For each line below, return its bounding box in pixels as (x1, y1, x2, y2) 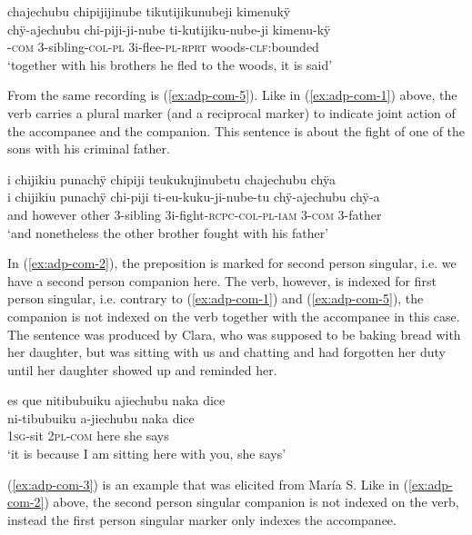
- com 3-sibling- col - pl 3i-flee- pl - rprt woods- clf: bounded (7, 37, 319, 56)
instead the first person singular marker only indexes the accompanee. (7, 510, 397, 529)
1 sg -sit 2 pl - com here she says (7, 426, 169, 445)
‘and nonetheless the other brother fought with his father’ (7, 223, 329, 242)
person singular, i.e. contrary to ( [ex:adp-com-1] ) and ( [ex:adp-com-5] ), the (7, 289, 424, 308)
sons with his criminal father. (7, 139, 170, 158)
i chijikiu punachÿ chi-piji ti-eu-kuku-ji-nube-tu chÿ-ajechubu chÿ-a (7, 187, 380, 206)
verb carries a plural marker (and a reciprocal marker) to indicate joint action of (7, 103, 456, 122)
